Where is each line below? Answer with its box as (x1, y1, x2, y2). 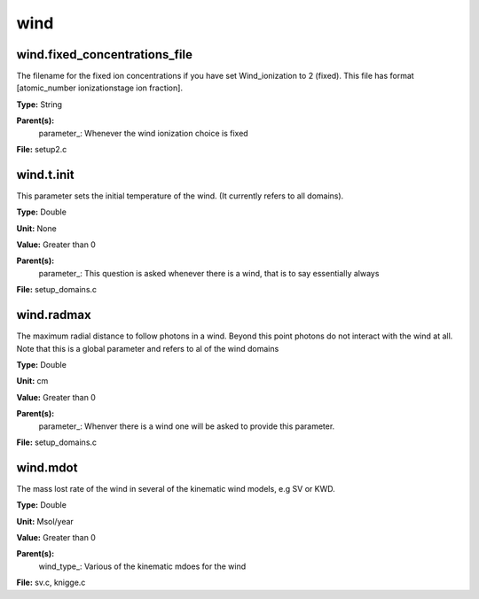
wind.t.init (16, 167, 75, 182)
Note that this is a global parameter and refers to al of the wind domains (16, 343, 279, 354)
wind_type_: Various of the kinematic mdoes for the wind (38, 561, 247, 572)
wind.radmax (16, 307, 92, 323)
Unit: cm (16, 376, 49, 386)
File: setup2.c (16, 144, 67, 155)
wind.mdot (16, 460, 78, 475)
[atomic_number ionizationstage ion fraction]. (16, 82, 184, 93)
